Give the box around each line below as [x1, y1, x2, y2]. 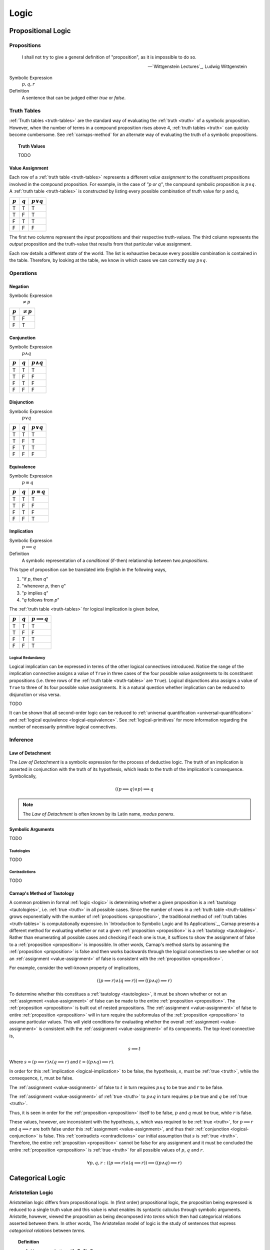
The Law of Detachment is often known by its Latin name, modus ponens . [22, 810, 175, 817]
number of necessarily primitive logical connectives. [9, 724, 117, 730]
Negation [9, 283, 29, 289]
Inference [9, 736, 33, 743]
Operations [9, 269, 37, 276]
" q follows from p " [21, 596, 59, 602]
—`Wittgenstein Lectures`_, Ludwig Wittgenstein [147, 63, 247, 69]
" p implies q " [21, 590, 48, 596]
